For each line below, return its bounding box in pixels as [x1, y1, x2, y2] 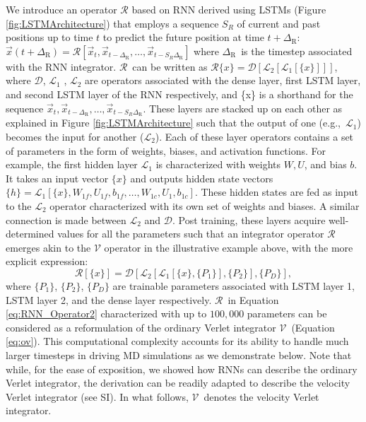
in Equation [228, 292, 279, 307]
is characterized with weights [155, 157, 281, 172]
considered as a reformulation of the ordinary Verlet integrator [6, 320, 276, 334]
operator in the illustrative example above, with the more [104, 240, 353, 254]
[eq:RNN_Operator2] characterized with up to [6, 306, 207, 321]
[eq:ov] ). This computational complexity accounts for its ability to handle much [6, 334, 349, 348]
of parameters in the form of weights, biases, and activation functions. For [6, 143, 326, 158]
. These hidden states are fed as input [194, 184, 358, 199]
